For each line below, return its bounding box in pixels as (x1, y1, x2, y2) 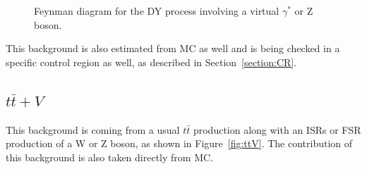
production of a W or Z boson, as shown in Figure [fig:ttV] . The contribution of (6, 136, 353, 151)
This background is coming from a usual (6, 122, 180, 137)
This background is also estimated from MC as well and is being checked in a (6, 41, 340, 56)
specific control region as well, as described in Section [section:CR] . (6, 54, 297, 69)
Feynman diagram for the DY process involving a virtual (34, 4, 279, 18)
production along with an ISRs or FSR (193, 122, 361, 137)
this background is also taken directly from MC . (6, 149, 213, 164)
